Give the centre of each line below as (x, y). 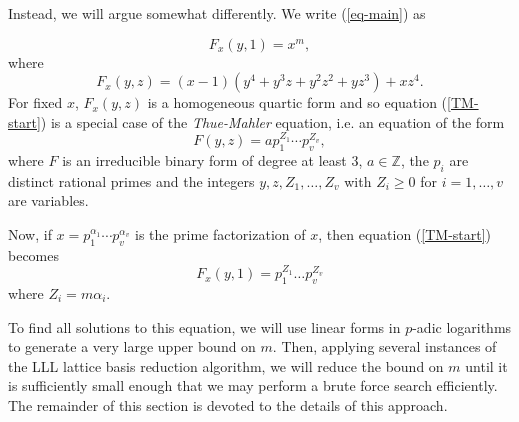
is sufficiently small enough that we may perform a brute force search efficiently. (253, 385)
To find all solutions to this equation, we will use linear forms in (204, 326)
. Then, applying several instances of (384, 346)
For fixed (35, 102)
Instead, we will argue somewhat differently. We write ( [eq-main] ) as (217, 13)
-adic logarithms (462, 326)
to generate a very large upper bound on (132, 346)
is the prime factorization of (220, 234)
